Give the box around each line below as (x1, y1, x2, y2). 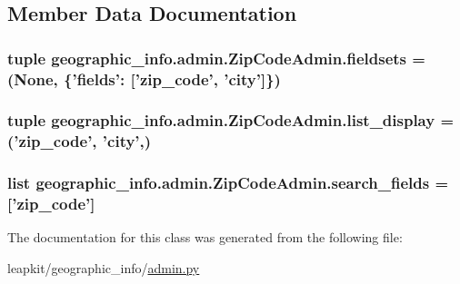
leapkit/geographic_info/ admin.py (7, 259, 200, 278)
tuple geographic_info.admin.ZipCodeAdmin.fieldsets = (7, 46, 425, 69)
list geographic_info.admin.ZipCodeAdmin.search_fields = (7, 171, 449, 194)
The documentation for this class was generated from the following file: (7, 228, 403, 247)
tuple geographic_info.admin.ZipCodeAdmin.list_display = (7, 109, 455, 132)
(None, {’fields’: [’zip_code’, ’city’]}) (7, 67, 281, 90)
